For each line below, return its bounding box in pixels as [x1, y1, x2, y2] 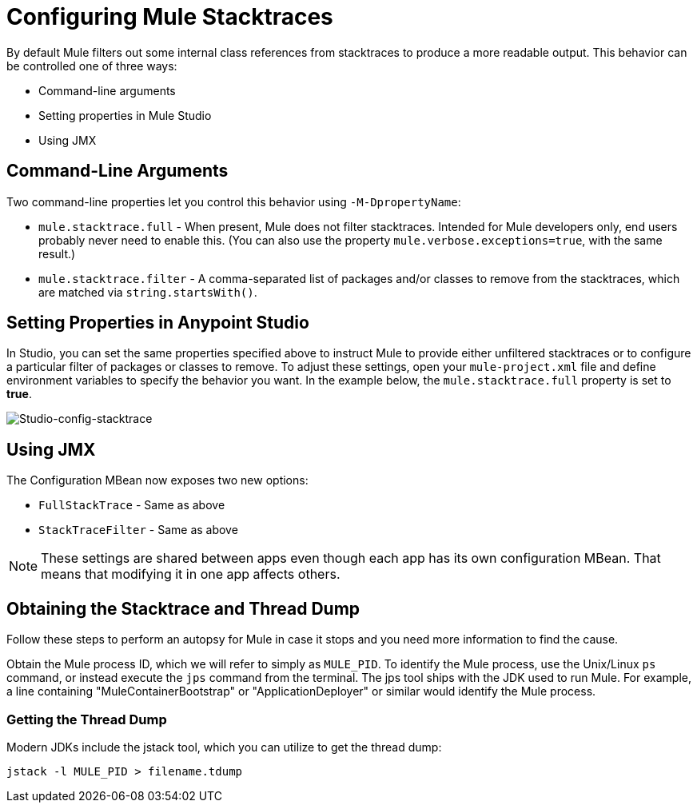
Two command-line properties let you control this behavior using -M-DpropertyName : [6, 194, 461, 209]
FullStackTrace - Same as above [38, 498, 225, 512]
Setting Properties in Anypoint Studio [6, 313, 309, 333]
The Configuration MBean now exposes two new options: [6, 473, 309, 488]
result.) [38, 246, 76, 261]
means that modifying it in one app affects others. [41, 566, 341, 583]
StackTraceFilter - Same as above [38, 523, 238, 537]
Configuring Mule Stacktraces [6, 3, 333, 30]
